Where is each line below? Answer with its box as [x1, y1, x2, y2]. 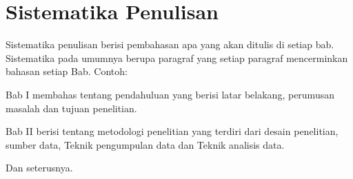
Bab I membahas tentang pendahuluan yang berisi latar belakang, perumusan [6, 87, 334, 101]
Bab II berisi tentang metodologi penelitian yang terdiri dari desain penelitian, [6, 124, 339, 138]
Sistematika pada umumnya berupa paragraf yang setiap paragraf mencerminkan [6, 50, 348, 65]
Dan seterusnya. [6, 160, 73, 175]
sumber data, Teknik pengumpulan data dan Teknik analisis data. [6, 137, 285, 151]
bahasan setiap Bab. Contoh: [6, 64, 128, 78]
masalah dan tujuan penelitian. [6, 101, 137, 115]
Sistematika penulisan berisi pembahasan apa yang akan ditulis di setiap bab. [6, 37, 334, 52]
